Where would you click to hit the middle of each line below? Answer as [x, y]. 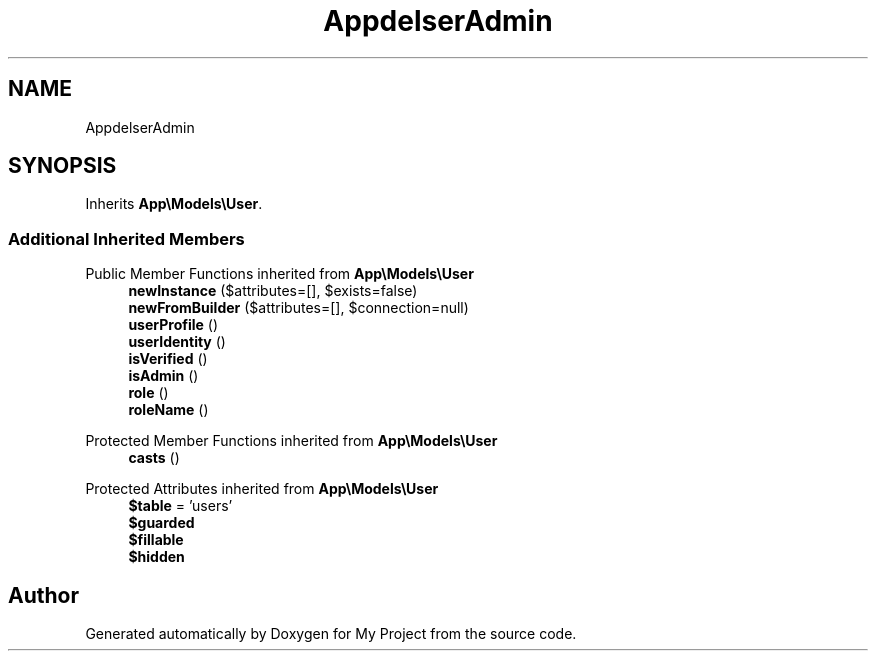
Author [43, 595]
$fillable [156, 540]
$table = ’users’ [180, 506]
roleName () [168, 410]
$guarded [161, 523]
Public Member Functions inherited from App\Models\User [279, 274]
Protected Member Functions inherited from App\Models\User [291, 441]
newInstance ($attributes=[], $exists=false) [273, 291]
